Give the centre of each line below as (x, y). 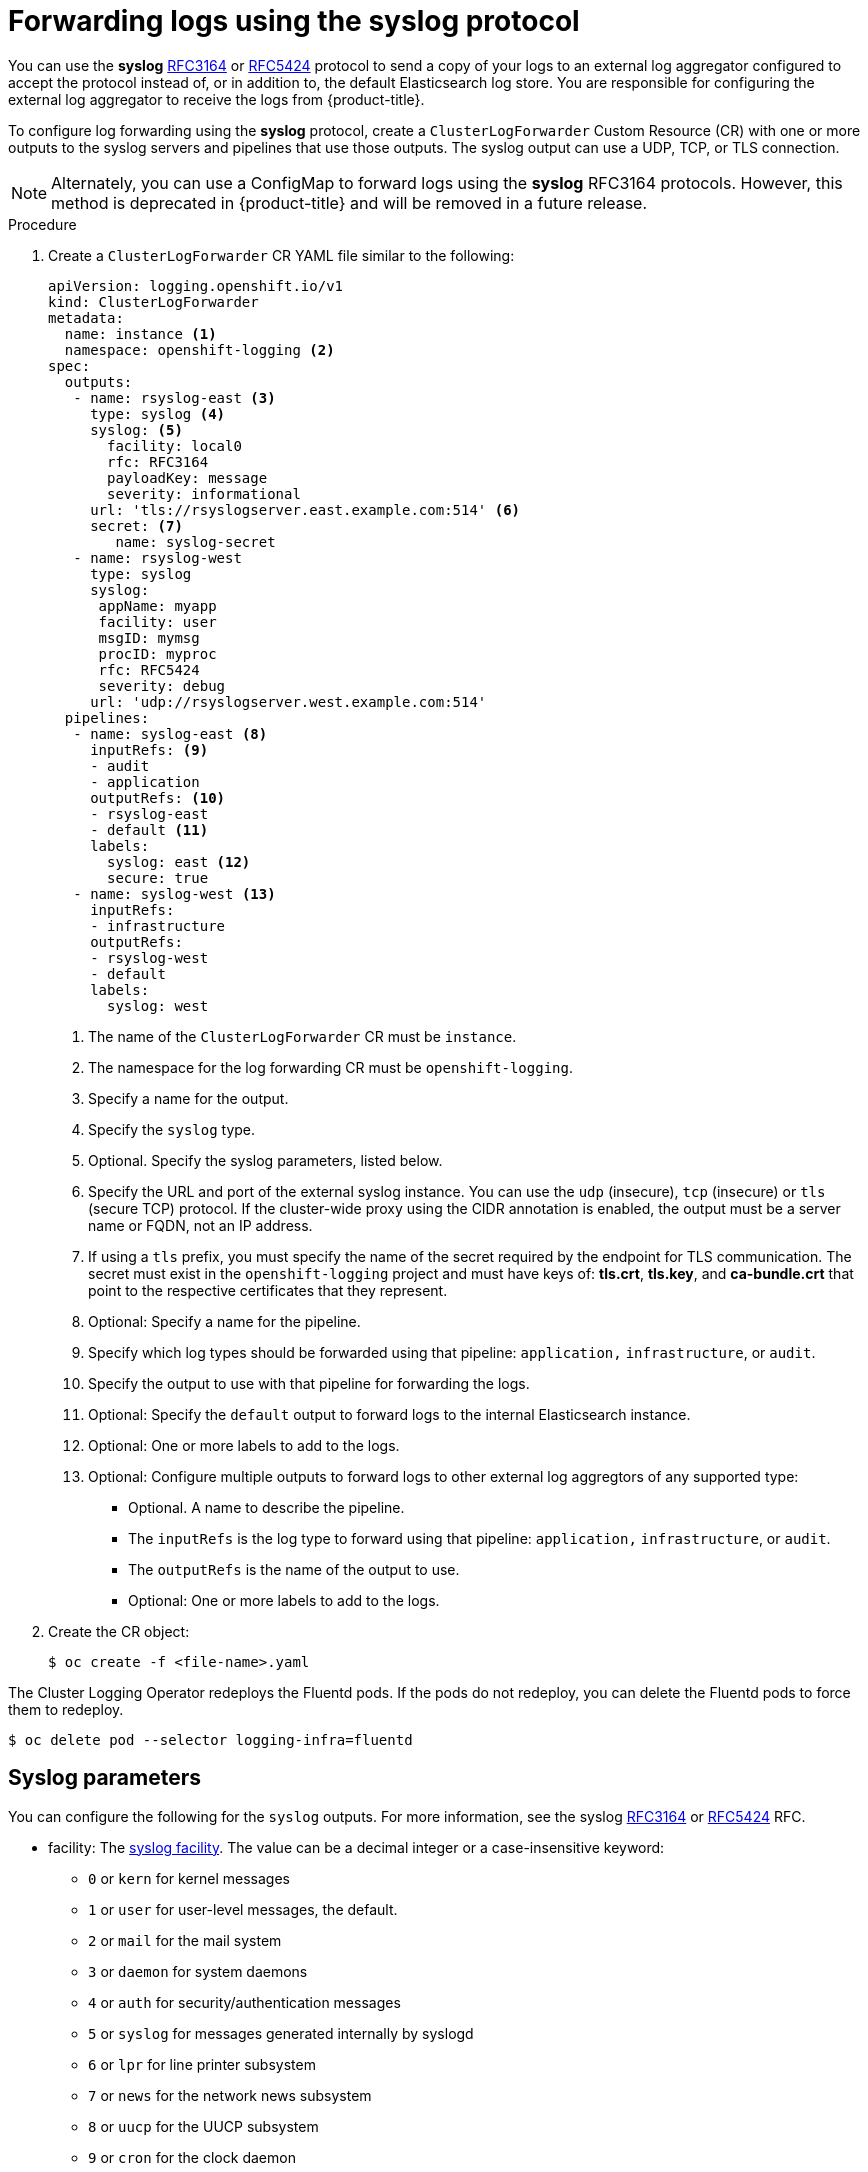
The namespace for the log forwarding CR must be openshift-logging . (330, 1067)
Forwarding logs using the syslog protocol (294, 21)
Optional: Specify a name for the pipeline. (224, 1321)
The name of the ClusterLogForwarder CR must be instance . (302, 1036)
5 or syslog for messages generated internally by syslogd (281, 2033)
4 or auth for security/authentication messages (244, 2002)
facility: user (157, 621)
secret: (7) (136, 525)
